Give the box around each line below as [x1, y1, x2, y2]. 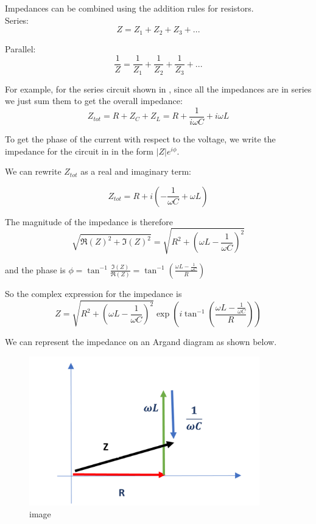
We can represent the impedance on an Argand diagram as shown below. [5, 335, 277, 348]
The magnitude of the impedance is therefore [5, 215, 173, 228]
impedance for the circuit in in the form [5, 144, 153, 157]
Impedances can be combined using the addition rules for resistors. [5, 2, 254, 14]
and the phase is [5, 263, 66, 276]
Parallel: [5, 42, 36, 55]
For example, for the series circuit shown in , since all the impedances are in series [5, 82, 312, 95]
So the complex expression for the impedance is [5, 287, 182, 299]
